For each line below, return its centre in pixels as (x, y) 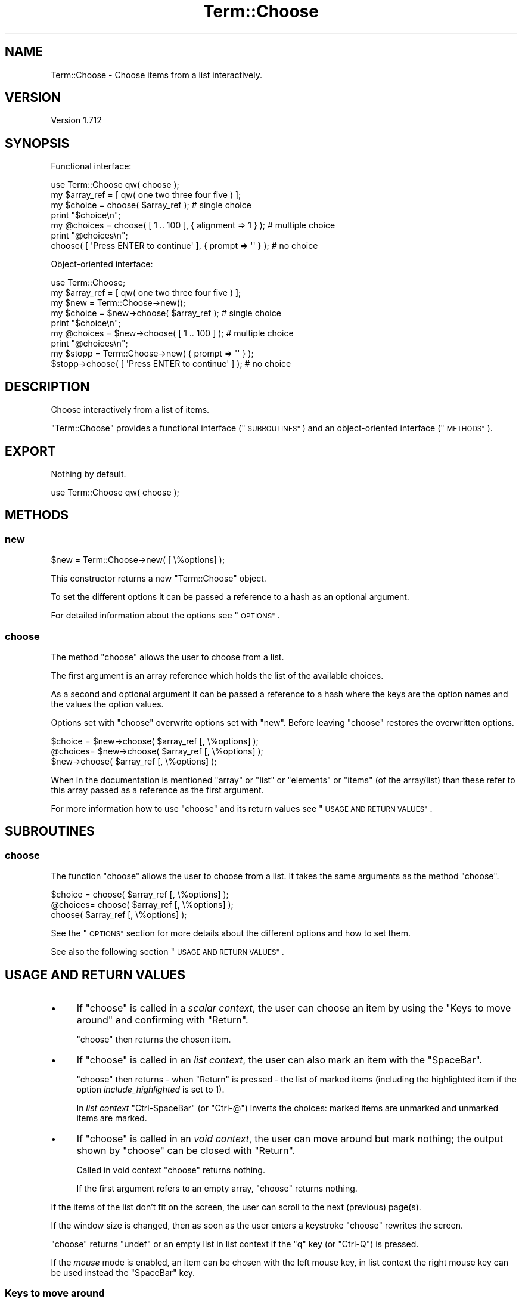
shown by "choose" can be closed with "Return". (186, 1150)
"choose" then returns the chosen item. (154, 1039)
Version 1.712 (76, 120)
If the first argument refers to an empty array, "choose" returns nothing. (217, 1188)
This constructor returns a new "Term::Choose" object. (159, 579)
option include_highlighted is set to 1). (150, 1089)
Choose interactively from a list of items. (130, 410)
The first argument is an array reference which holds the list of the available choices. (217, 675)
